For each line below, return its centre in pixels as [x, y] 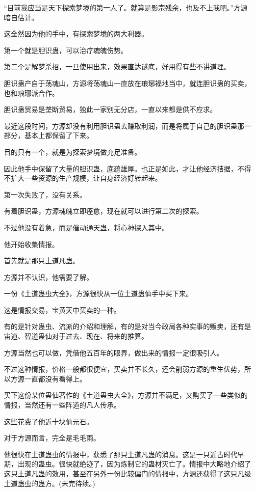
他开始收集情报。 [31, 244]
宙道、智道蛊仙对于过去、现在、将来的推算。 [76, 336]
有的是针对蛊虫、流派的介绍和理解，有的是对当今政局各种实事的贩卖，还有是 [127, 326]
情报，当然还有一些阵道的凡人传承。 [62, 405]
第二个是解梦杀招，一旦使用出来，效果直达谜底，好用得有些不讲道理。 [117, 67]
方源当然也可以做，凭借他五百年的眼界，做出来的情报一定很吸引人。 [114, 352]
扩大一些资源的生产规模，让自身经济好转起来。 [86, 178]
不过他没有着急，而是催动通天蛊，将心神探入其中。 [86, 227]
